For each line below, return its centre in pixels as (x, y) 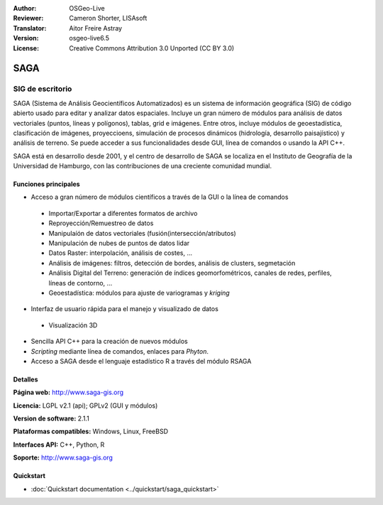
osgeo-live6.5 (89, 38)
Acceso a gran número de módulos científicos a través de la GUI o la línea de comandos (160, 197)
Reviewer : (28, 18)
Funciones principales (47, 184)
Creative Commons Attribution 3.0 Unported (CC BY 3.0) (152, 48)
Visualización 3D (73, 325)
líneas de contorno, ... (81, 283)
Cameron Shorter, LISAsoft (108, 18)
